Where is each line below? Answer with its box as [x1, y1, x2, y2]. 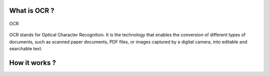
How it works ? [9, 59, 56, 67]
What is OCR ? [9, 6, 55, 15]
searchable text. [9, 46, 42, 52]
